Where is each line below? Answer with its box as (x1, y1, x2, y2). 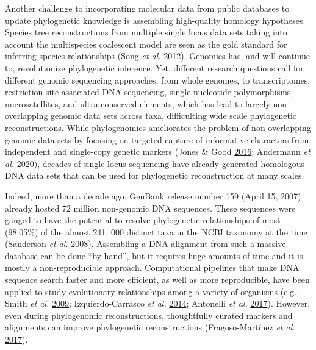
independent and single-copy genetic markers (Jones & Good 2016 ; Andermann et (5, 145, 311, 158)
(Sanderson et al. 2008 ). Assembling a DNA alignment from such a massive (5, 237, 286, 250)
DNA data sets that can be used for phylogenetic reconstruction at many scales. (5, 169, 304, 182)
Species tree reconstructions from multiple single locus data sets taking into (5, 26, 287, 38)
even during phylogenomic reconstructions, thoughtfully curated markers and (5, 309, 293, 321)
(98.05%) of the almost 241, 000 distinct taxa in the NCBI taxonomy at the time (5, 225, 307, 238)
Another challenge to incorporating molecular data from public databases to (5, 2, 290, 14)
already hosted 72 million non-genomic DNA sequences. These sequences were (5, 201, 296, 214)
